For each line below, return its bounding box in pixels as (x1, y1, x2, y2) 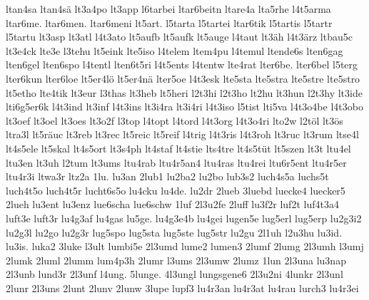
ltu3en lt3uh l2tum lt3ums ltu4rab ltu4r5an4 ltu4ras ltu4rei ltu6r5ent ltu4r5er (6, 155, 347, 170)
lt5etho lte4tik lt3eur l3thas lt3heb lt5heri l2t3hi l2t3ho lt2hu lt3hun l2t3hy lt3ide (6, 85, 363, 100)
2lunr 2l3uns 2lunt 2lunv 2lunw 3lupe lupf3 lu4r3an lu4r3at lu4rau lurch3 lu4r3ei (6, 280, 359, 295)
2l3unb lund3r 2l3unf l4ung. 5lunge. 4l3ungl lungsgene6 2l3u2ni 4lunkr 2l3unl (6, 267, 343, 281)
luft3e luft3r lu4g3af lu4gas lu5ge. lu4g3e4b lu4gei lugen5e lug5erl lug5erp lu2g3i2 (6, 210, 362, 225)
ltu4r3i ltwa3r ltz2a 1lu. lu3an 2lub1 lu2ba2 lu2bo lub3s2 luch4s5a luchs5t (6, 169, 329, 184)
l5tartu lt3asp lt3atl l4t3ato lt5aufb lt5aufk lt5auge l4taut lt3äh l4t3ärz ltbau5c (6, 29, 353, 44)
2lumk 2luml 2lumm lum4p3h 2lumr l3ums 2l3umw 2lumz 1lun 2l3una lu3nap (6, 252, 346, 267)
